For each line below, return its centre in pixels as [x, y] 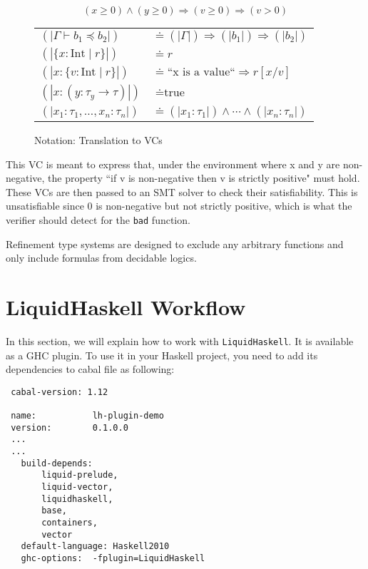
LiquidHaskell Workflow [126, 307]
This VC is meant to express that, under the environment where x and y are [173, 164]
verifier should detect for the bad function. [98, 219]
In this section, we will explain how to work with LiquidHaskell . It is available [180, 340]
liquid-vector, [77, 487]
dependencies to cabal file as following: [90, 369]
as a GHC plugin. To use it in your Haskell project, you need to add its [162, 355]
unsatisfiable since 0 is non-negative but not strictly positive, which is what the [179, 206]
